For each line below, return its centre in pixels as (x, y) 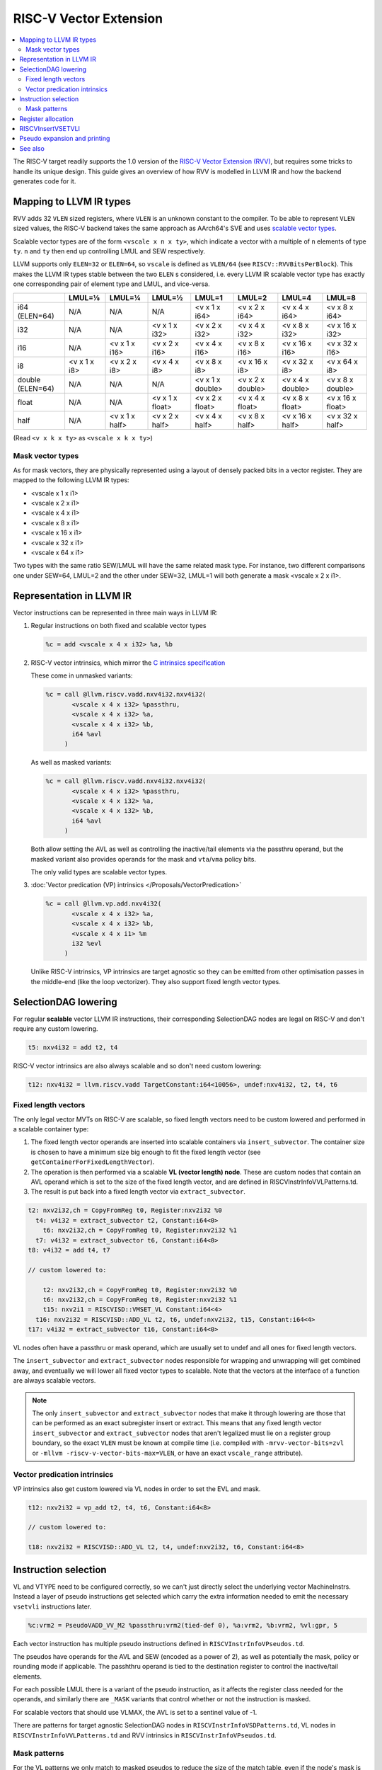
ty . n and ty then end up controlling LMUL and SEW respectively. (109, 251)
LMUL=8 (341, 297)
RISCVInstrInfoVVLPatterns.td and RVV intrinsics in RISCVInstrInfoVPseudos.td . (145, 1735)
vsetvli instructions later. (52, 1606)
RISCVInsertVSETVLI (50, 129)
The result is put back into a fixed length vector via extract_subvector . (138, 1192)
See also (32, 148)
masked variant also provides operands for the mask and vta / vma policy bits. (143, 859)
